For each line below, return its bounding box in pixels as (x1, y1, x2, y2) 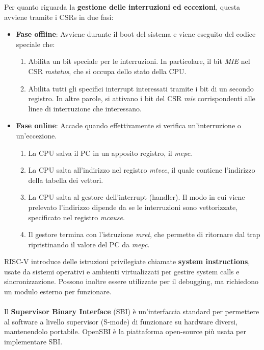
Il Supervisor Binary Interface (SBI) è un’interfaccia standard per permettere (4, 306, 259, 317)
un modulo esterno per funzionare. (4, 286, 112, 297)
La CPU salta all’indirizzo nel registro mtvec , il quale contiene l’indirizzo (28, 165, 255, 175)
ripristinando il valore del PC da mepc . (28, 239, 150, 249)
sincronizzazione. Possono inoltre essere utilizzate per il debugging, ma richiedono (4, 276, 258, 287)
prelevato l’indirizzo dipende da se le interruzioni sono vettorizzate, (28, 201, 238, 212)
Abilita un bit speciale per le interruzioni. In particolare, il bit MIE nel (28, 56, 250, 66)
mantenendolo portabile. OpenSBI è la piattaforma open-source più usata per (4, 326, 246, 337)
